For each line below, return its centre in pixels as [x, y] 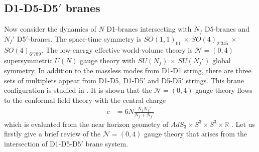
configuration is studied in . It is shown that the [78, 90]
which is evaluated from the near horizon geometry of [86, 124]
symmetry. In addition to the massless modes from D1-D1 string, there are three [128, 70]
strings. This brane [215, 80]
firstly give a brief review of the [52, 134]
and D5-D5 [165, 80]
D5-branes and [227, 29]
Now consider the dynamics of [50, 29]
